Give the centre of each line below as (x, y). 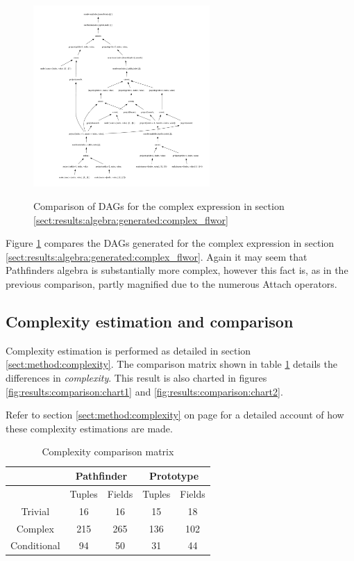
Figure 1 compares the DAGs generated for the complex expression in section (170, 243)
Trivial (35, 511)
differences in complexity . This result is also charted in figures (136, 378)
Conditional (35, 545)
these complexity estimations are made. (89, 428)
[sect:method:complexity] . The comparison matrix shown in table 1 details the (171, 364)
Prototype (174, 475)
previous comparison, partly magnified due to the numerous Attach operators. (171, 284)
